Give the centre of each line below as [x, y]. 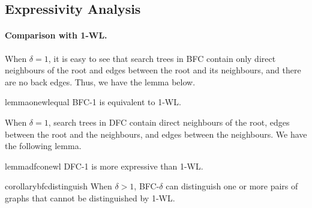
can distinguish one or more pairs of [232, 186]
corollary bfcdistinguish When [58, 186]
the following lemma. [43, 146]
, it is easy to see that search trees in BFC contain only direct [162, 58]
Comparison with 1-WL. [56, 35]
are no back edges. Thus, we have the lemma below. [100, 81]
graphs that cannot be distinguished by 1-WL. [90, 197]
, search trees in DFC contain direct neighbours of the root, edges [169, 122]
